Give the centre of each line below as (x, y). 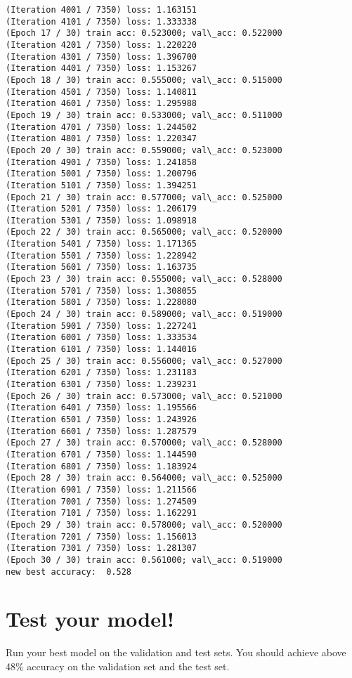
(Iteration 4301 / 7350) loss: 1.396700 (102, 57)
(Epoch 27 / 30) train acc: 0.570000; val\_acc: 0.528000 (144, 443)
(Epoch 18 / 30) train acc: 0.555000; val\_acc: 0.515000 (144, 80)
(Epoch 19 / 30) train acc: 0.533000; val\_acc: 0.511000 (144, 115)
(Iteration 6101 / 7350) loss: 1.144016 (102, 350)
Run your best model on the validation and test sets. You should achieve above (176, 652)
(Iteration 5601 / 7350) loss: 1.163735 (102, 267)
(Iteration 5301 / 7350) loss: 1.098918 (102, 220)
